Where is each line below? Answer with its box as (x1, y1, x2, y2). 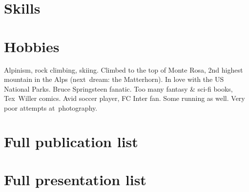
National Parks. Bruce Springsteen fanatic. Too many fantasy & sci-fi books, (4, 83, 233, 94)
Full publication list (4, 131, 138, 151)
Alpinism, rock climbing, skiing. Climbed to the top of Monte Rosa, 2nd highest (4, 64, 243, 75)
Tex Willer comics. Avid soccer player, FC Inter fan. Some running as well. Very (4, 93, 245, 103)
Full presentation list (4, 170, 146, 190)
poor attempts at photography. (4, 102, 98, 113)
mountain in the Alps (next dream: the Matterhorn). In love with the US (4, 74, 224, 84)
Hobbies (4, 36, 60, 56)
